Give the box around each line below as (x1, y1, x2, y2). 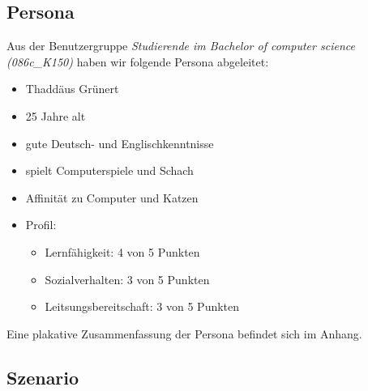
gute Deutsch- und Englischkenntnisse (25, 134, 214, 151)
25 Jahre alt (25, 107, 86, 124)
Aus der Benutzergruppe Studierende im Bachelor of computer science (6, 37, 355, 54)
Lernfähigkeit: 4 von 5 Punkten (45, 243, 200, 260)
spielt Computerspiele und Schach (25, 162, 194, 179)
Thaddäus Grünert (25, 80, 119, 97)
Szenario (6, 364, 79, 389)
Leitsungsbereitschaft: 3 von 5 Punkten (45, 298, 240, 315)
